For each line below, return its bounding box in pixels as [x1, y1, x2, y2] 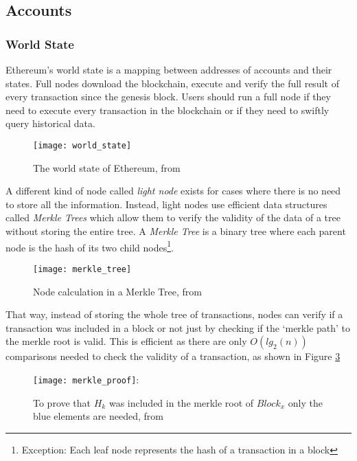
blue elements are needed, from [33, 409, 163, 423]
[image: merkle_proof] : [33, 372, 139, 386]
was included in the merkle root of [108, 395, 254, 409]
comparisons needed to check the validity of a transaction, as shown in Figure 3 [5, 349, 341, 363]
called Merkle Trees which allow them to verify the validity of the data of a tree [5, 210, 341, 225]
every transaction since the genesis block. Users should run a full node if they [5, 89, 331, 104]
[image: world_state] [33, 140, 132, 150]
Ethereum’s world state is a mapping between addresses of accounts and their [5, 63, 332, 76]
